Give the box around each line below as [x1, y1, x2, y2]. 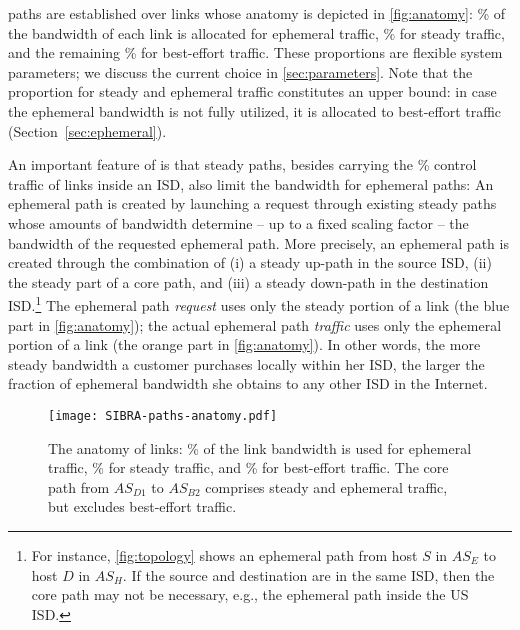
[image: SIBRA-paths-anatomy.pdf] [48, 408, 278, 423]
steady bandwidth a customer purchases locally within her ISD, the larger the [8, 353, 485, 374]
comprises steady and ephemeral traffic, [205, 476, 448, 497]
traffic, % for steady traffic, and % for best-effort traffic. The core [48, 457, 449, 478]
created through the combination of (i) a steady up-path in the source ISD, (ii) [8, 252, 492, 273]
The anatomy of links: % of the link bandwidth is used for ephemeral [48, 437, 472, 458]
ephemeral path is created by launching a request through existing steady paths [8, 193, 497, 214]
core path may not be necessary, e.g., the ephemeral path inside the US [31, 584, 469, 605]
